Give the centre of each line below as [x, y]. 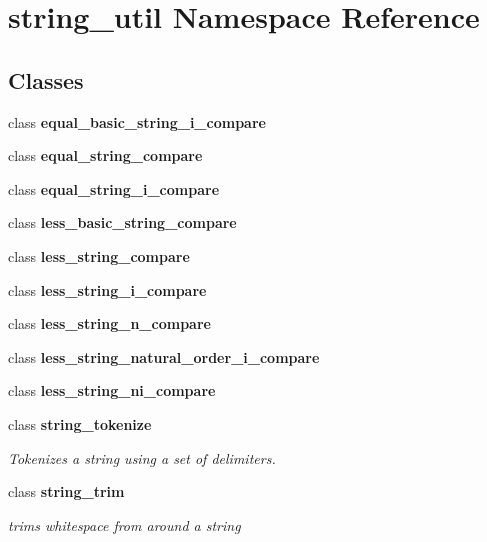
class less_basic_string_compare [122, 222]
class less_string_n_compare [109, 323]
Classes [46, 79]
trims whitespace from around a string [124, 524]
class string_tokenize [80, 423]
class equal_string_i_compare [114, 188]
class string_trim [66, 491]
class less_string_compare [99, 255]
